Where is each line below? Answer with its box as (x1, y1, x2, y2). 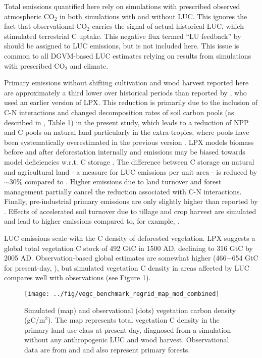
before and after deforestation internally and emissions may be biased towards (4, 146, 245, 157)
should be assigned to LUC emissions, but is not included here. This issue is (4, 40, 239, 51)
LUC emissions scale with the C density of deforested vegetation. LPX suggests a (4, 233, 255, 243)
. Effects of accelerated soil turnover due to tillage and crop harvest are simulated (4, 206, 256, 216)
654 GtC (232, 252, 258, 263)
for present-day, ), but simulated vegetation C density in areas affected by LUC (4, 262, 249, 273)
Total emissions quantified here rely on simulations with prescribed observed (4, 1, 240, 11)
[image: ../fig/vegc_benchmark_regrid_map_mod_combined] (24, 290, 220, 298)
